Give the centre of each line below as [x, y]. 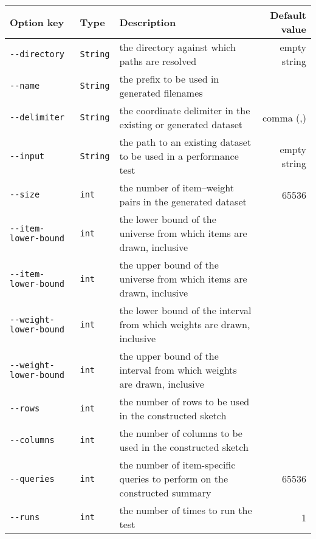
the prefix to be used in [169, 79]
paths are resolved [158, 61]
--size [25, 194]
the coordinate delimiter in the [185, 110]
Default [288, 15]
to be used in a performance [179, 156]
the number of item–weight [177, 187]
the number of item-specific [177, 465]
